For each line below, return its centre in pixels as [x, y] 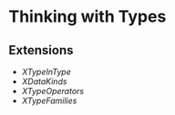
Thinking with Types [87, 17]
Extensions [41, 50]
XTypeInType [46, 72]
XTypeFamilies [49, 101]
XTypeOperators [52, 91]
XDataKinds [44, 81]
